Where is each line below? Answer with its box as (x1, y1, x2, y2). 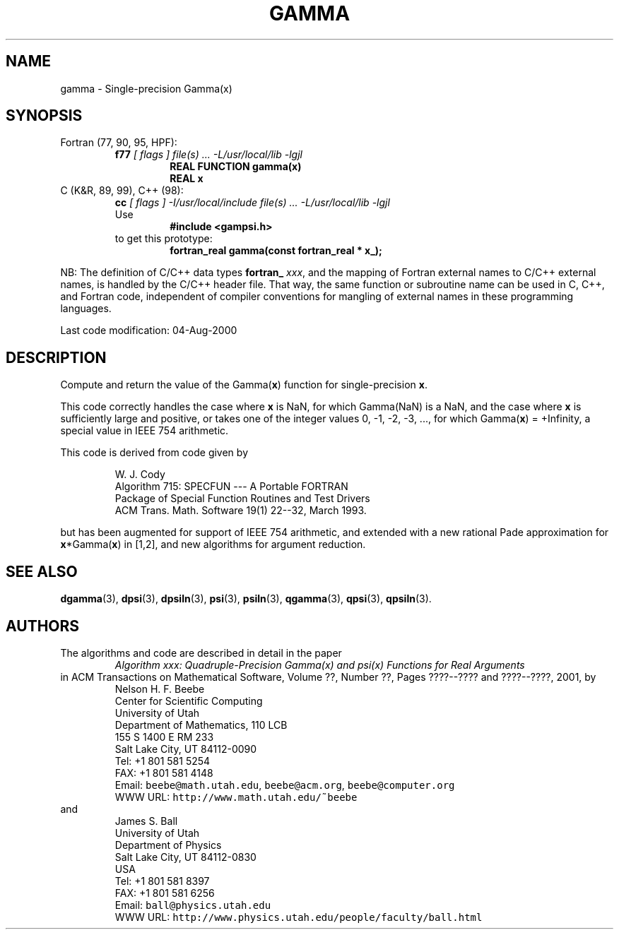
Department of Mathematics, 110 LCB (114, 718, 288, 731)
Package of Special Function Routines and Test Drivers (114, 492, 370, 505)
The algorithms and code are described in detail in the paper (60, 646, 342, 659)
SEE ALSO (6, 562, 78, 580)
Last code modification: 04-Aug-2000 (60, 324, 237, 337)
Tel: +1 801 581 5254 (114, 754, 211, 767)
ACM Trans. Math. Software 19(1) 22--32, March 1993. (114, 504, 367, 517)
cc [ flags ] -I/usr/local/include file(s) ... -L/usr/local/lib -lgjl (114, 196, 390, 209)
